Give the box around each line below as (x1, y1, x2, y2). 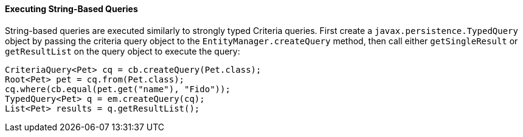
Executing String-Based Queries (5, 4, 138, 14)
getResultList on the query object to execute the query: (5, 45, 240, 56)
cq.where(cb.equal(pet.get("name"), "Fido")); (5, 84, 230, 94)
